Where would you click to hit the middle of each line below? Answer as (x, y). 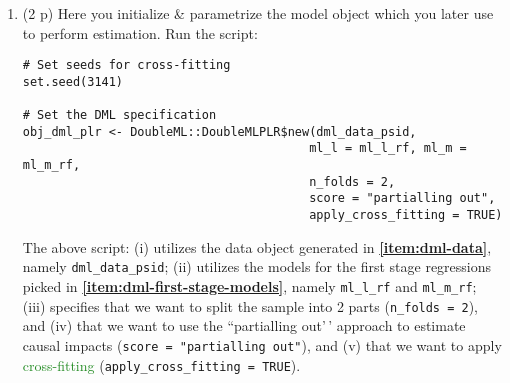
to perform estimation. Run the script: (140, 32)
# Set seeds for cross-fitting (126, 65)
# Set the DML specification (119, 115)
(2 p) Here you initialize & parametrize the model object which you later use (258, 13)
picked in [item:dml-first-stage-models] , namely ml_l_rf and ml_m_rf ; (249, 286)
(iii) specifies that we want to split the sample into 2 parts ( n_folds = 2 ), (250, 305)
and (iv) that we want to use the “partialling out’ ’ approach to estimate (244, 325)
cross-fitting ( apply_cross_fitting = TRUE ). (161, 364)
